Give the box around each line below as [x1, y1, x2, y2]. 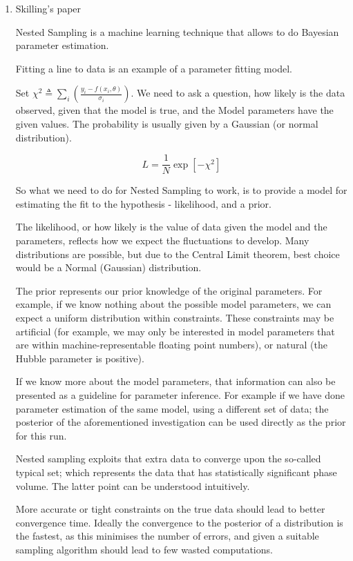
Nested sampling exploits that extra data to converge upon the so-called [15, 451, 321, 466]
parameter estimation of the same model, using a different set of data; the [15, 401, 329, 415]
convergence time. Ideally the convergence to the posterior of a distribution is [15, 515, 343, 529]
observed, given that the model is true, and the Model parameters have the [15, 103, 334, 117]
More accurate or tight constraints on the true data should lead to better [15, 502, 325, 516]
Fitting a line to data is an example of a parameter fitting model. [15, 61, 292, 75]
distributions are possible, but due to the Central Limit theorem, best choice [15, 246, 340, 261]
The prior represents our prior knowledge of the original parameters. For [15, 283, 323, 297]
